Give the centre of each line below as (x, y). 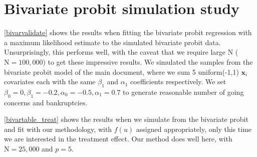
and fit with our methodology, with (58, 129)
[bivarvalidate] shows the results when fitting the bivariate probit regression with (128, 32)
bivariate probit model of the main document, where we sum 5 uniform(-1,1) (121, 71)
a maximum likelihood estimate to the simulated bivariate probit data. (112, 42)
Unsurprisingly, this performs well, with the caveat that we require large (115, 52)
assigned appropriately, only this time (194, 129)
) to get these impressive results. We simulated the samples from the (148, 61)
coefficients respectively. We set (178, 82)
